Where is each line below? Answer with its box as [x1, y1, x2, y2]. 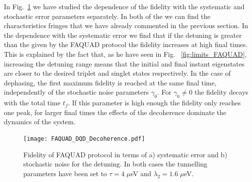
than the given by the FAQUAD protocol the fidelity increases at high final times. [4, 39, 248, 50]
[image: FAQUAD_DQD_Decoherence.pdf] [23, 135, 145, 142]
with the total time [4, 98, 61, 108]
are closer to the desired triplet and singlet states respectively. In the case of [4, 68, 231, 78]
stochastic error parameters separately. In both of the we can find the [4, 11, 211, 21]
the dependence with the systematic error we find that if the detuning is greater [4, 30, 242, 40]
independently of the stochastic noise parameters [4, 87, 149, 97]
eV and [130, 168, 151, 178]
